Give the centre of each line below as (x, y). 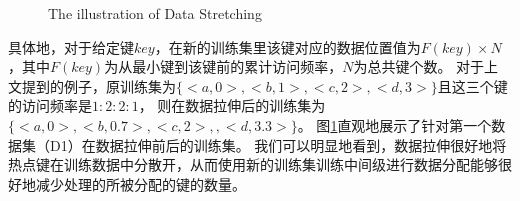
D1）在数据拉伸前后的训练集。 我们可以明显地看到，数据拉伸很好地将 (278, 144)
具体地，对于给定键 (71, 46)
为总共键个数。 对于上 (426, 66)
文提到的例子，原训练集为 (92, 85)
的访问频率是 (50, 105)
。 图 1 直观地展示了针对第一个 (394, 124)
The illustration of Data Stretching (155, 13)
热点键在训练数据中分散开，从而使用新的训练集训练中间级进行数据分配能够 (253, 164)
